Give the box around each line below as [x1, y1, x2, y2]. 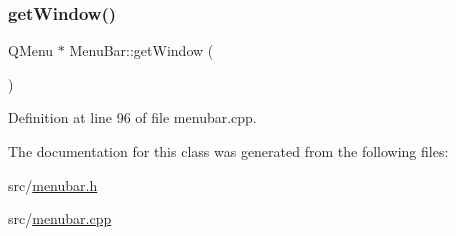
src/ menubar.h [8, 174, 98, 195]
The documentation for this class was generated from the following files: [8, 141, 449, 161]
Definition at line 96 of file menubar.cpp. [8, 107, 257, 128]
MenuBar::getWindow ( [69, 40, 214, 61]
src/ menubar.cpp [8, 208, 112, 229]
